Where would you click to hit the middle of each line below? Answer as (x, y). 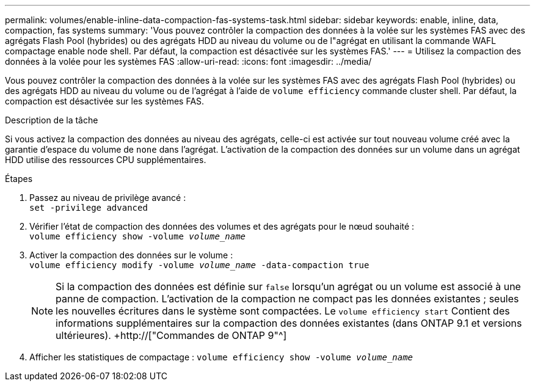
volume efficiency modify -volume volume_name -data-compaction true (199, 265)
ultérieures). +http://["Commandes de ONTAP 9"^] (171, 335)
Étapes (19, 179)
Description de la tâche (52, 120)
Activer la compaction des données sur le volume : (131, 255)
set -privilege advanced (89, 208)
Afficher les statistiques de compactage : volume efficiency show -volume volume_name (221, 357)
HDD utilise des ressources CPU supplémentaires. (106, 160)
